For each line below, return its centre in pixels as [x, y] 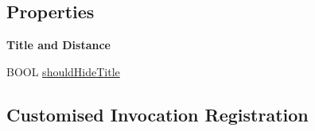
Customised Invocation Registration [157, 114]
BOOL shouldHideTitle [63, 71]
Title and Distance [58, 45]
